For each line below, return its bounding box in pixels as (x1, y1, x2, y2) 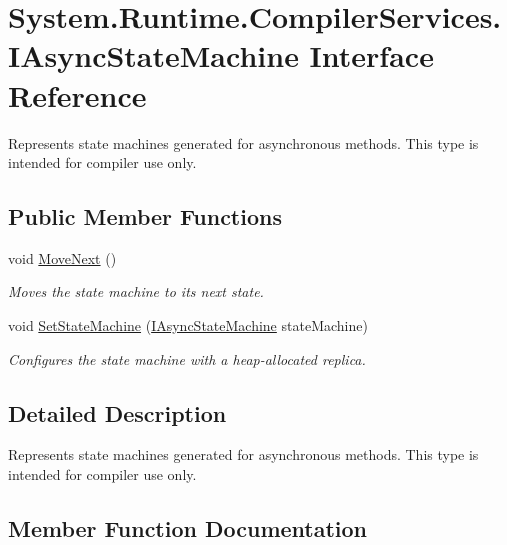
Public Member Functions (8, 201, 282, 232)
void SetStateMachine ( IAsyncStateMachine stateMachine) (8, 315, 368, 336)
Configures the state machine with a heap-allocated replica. (8, 348, 366, 369)
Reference (8, 74, 147, 115)
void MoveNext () (8, 247, 117, 268)
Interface (309, 35, 434, 76)
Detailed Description (8, 397, 227, 428)
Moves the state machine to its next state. (8, 281, 264, 302)
